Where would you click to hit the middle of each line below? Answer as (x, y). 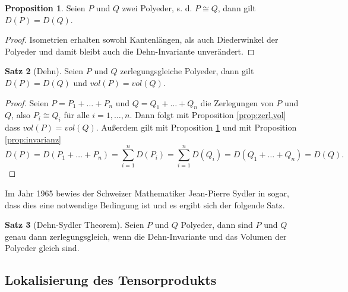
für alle (77, 115)
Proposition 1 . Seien (45, 8)
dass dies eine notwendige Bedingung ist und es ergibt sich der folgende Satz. (145, 204)
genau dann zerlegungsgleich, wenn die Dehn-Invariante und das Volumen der (146, 236)
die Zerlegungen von (237, 102)
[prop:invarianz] (33, 139)
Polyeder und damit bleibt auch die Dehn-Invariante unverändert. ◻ (130, 51)
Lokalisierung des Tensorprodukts (111, 280)
